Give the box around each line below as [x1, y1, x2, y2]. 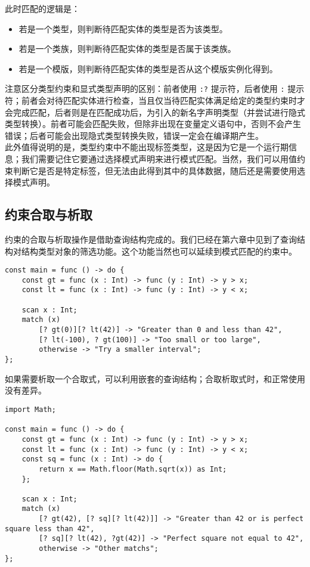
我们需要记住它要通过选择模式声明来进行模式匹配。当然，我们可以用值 [21, 153, 297, 165]
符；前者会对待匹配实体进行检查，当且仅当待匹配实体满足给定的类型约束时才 [5, 94, 305, 107]
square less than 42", [5, 524, 95, 533]
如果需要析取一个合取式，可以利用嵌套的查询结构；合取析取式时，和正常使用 [5, 372, 305, 385]
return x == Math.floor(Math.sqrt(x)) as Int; [39, 464, 227, 473]
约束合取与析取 [5, 205, 92, 224]
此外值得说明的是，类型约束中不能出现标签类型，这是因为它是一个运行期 [5, 141, 289, 153]
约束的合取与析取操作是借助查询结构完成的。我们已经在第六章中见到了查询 [5, 233, 297, 245]
